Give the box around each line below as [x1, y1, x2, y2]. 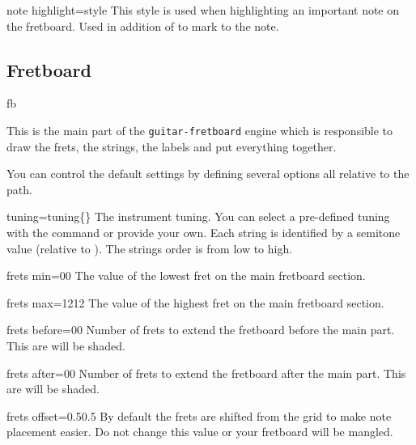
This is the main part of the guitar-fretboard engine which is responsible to [6, 121, 393, 138]
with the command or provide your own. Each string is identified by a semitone [6, 224, 401, 241]
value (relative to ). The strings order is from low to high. [6, 239, 293, 256]
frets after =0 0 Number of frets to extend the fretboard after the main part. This [6, 364, 406, 381]
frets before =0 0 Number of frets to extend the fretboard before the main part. [6, 321, 395, 338]
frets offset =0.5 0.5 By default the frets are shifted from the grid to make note [6, 407, 392, 424]
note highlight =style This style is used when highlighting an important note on [6, 2, 400, 18]
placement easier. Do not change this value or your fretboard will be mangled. [6, 423, 393, 440]
